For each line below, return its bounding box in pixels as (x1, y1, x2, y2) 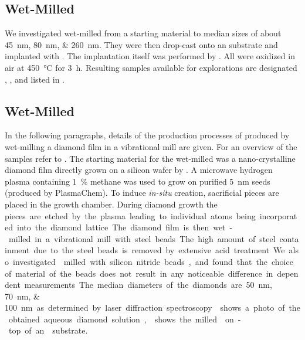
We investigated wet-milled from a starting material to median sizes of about (5, 27, 282, 39)
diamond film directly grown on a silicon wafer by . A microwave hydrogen (5, 164, 273, 176)
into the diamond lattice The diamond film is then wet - (16, 221, 233, 233)
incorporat (259, 209, 297, 222)
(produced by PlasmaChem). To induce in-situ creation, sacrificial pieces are (5, 186, 279, 199)
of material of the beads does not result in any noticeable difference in (5, 267, 273, 279)
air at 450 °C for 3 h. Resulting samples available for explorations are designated (5, 61, 297, 73)
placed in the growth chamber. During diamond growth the (5, 198, 218, 210)
